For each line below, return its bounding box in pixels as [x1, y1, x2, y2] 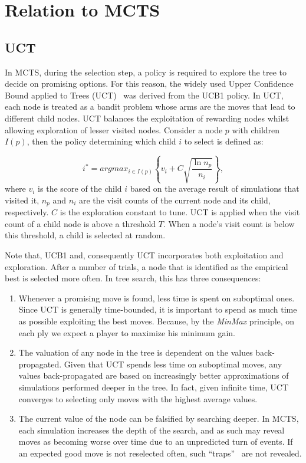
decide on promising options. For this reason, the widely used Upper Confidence [5, 77, 294, 90]
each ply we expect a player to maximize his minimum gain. [18, 326, 235, 339]
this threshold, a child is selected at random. [5, 229, 166, 241]
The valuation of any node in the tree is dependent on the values [18, 346, 253, 359]
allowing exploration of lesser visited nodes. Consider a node [5, 123, 223, 136]
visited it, [5, 193, 40, 206]
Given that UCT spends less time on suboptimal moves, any [64, 357, 282, 370]
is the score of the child [38, 182, 122, 195]
